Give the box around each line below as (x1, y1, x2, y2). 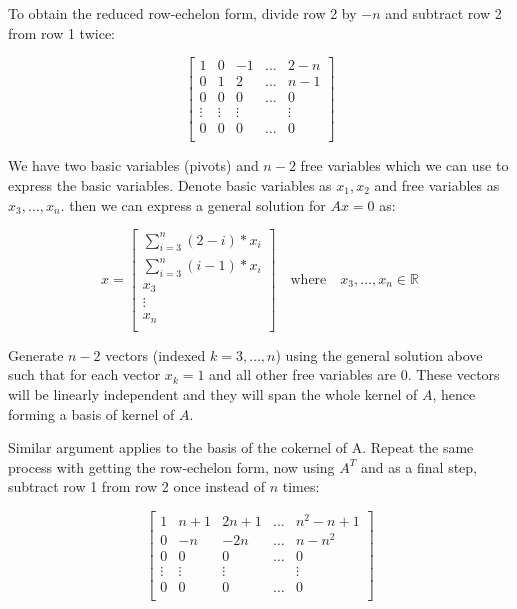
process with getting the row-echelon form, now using (8, 456, 335, 477)
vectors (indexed (105, 344, 206, 365)
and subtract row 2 (385, 3, 502, 23)
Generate (8, 344, 64, 365)
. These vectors (407, 364, 500, 385)
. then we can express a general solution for (60, 194, 326, 215)
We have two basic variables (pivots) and (8, 155, 259, 176)
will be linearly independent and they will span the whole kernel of (8, 384, 418, 405)
